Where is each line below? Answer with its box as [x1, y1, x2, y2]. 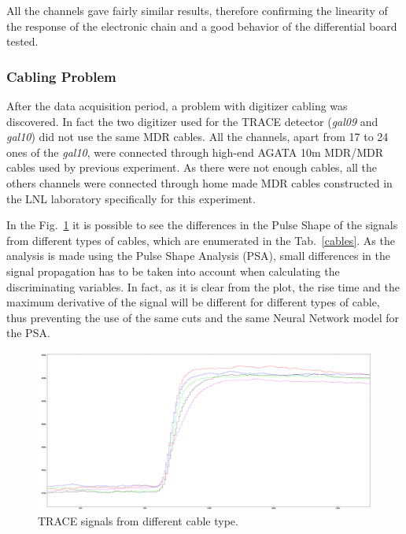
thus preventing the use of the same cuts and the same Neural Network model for [6, 309, 400, 325]
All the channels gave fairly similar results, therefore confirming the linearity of [6, 2, 388, 18]
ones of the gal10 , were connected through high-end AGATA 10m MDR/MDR [6, 143, 383, 160]
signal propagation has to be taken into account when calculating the [6, 262, 340, 279]
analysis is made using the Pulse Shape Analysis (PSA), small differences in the [6, 247, 390, 264]
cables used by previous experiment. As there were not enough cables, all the [6, 159, 378, 176]
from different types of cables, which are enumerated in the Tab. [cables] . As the [6, 232, 395, 248]
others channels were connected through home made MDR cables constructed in [6, 174, 393, 191]
